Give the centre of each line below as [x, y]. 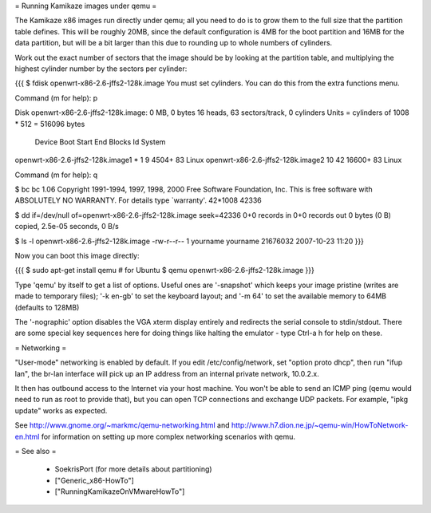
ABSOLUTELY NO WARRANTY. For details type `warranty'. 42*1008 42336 [138, 200]
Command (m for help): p [56, 98]
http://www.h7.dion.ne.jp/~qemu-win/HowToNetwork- [320, 425]
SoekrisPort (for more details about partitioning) [133, 469]
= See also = [36, 451]
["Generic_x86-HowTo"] [95, 480]
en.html [27, 436]
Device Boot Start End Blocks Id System [100, 142]
